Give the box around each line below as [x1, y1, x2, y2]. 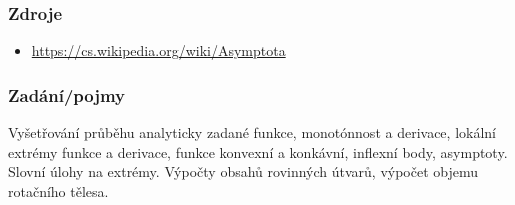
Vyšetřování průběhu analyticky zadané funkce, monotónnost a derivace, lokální [8, 122, 496, 143]
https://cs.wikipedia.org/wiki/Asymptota [31, 40, 286, 61]
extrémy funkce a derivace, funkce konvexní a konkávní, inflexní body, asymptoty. [8, 141, 508, 162]
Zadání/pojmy [8, 82, 126, 107]
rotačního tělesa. [8, 180, 109, 201]
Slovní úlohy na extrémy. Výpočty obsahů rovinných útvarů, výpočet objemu [8, 161, 479, 182]
